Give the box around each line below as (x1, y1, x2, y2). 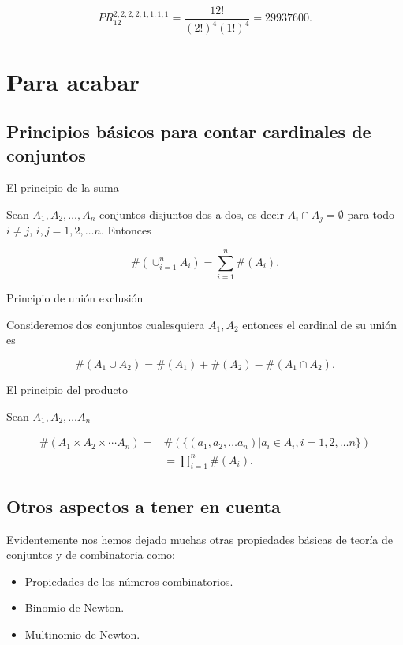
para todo (347, 205, 395, 222)
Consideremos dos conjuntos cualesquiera (6, 316, 205, 332)
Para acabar (6, 65, 140, 97)
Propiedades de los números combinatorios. (24, 572, 233, 589)
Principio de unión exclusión (6, 290, 144, 306)
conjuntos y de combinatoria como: (6, 546, 176, 563)
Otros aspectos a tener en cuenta (6, 493, 281, 518)
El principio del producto (6, 381, 128, 397)
